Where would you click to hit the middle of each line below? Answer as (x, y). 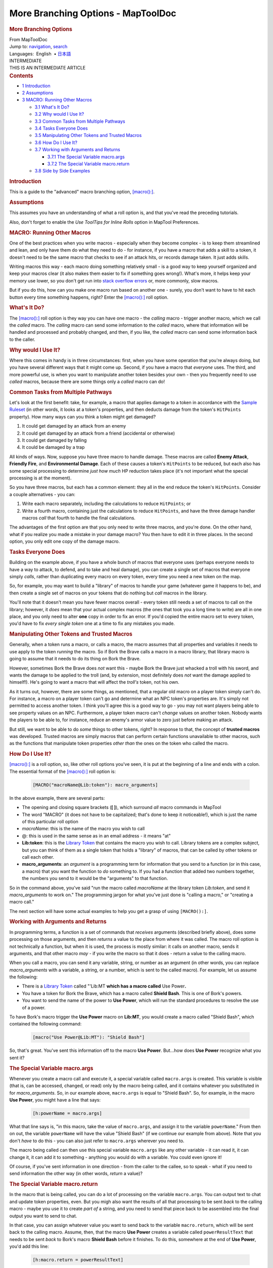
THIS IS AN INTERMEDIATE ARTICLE (48, 68)
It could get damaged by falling (54, 440)
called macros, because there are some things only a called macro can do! (87, 382)
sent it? (17, 1058)
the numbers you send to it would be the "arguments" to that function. (95, 878)
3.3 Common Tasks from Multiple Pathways (80, 121)
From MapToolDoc (29, 39)
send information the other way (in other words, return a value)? (76, 1174)
